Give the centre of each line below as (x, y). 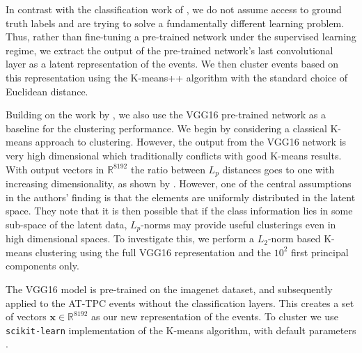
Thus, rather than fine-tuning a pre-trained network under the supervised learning (181, 37)
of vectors (26, 316)
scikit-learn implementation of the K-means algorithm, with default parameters (181, 330)
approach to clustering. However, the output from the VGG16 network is (191, 142)
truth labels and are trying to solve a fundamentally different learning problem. (175, 23)
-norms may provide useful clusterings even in (238, 224)
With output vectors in (55, 169)
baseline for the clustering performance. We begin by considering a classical (166, 128)
